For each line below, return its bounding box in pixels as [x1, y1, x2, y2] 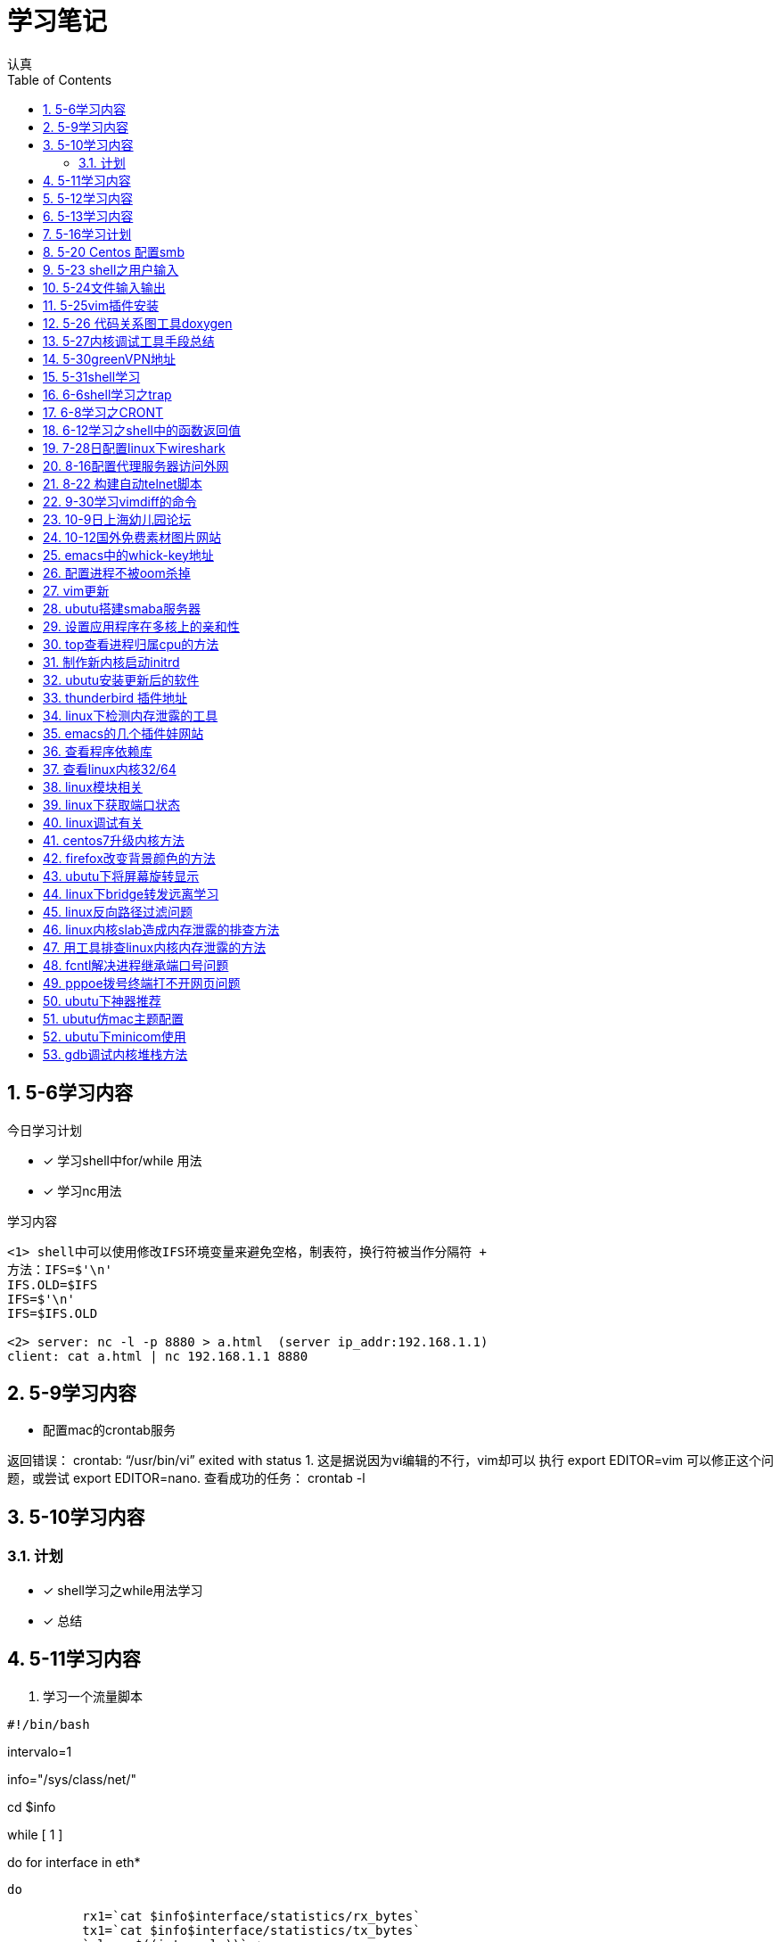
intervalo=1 [7, 1743, 72, 1759]
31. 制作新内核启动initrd [43, 654, 180, 670]
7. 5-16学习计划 [43, 226, 132, 242]
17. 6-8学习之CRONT [43, 404, 164, 420]
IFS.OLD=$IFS [7, 1277, 98, 1292]
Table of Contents [7, 71, 112, 87]
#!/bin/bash [7, 1716, 90, 1732]
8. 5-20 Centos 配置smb [43, 243, 185, 259]
